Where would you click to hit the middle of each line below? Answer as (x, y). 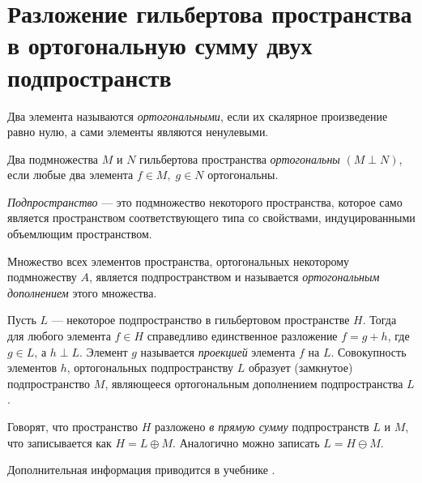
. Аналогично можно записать (246, 442)
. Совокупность (369, 351)
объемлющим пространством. (80, 234)
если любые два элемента (70, 175)
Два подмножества (53, 158)
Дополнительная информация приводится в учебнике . (141, 470)
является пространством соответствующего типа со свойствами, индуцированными (211, 218)
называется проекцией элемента (218, 351)
